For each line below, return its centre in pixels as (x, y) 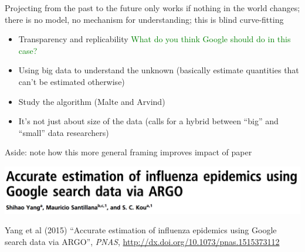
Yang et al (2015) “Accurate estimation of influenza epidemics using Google (141, 230)
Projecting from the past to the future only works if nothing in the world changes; (152, 8)
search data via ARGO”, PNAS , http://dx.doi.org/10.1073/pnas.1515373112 (142, 241)
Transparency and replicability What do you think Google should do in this (155, 39)
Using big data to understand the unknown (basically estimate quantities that (159, 70)
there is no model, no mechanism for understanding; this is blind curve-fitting (144, 19)
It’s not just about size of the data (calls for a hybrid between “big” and (148, 121)
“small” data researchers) (64, 132)
